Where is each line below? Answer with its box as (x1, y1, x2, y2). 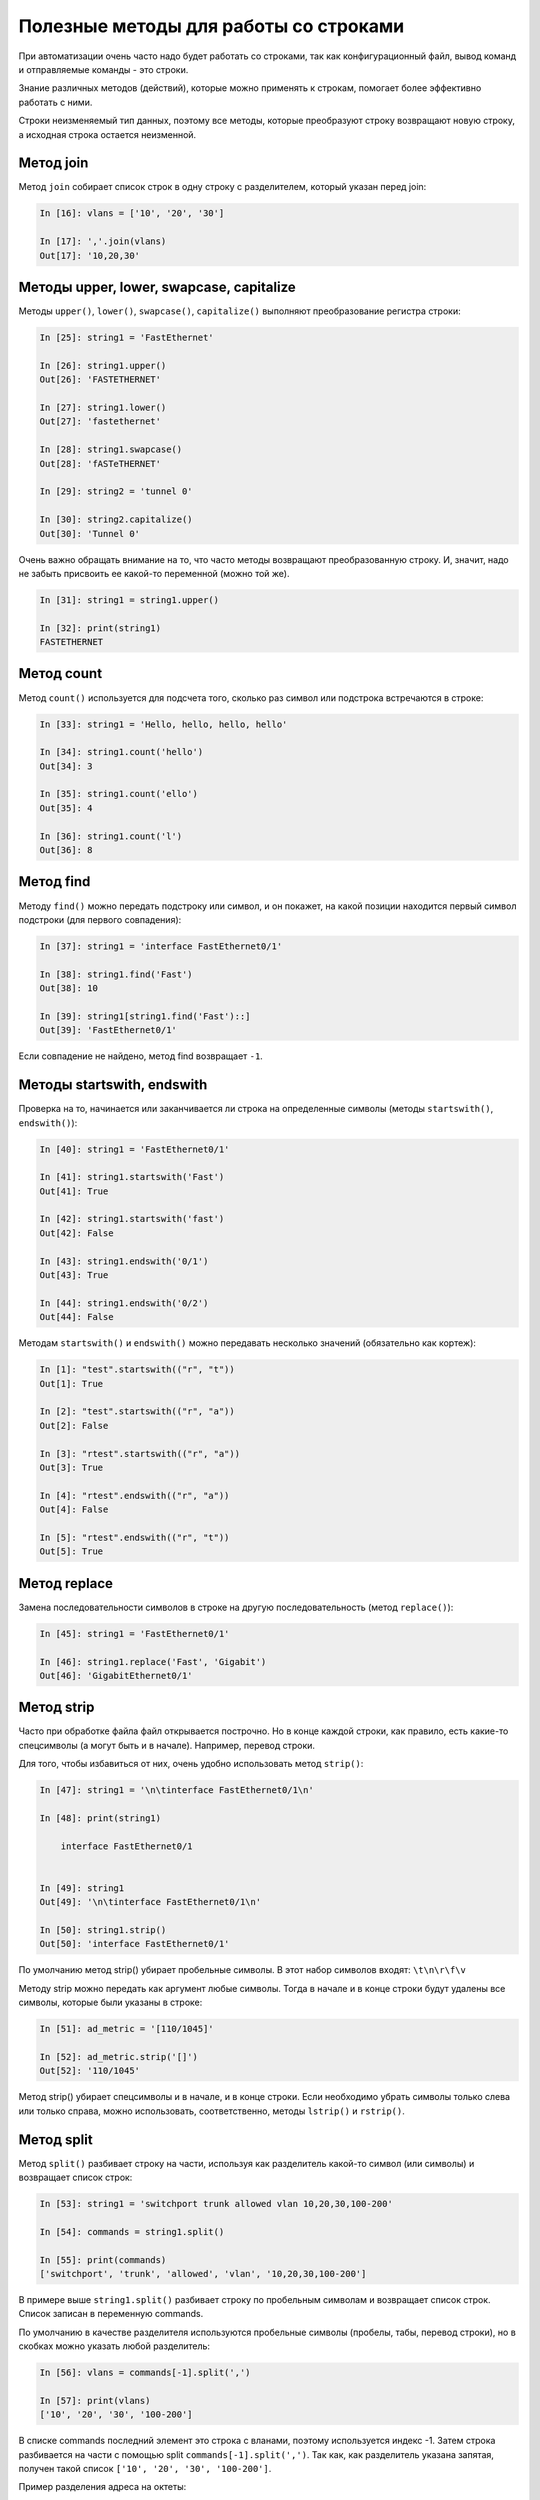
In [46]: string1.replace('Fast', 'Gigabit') (39, 1656, 267, 1667)
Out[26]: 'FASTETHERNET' (39, 374, 162, 385)
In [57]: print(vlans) (39, 2395, 151, 2406)
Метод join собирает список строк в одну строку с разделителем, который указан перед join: (18, 181, 427, 193)
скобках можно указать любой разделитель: (18, 2340, 210, 2352)
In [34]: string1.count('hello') (39, 746, 204, 758)
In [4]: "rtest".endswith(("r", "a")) (39, 1490, 230, 1501)
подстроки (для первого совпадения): (18, 913, 182, 925)
